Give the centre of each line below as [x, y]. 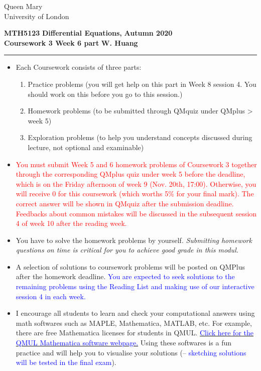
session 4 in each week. [51, 296]
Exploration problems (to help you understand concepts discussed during [140, 137]
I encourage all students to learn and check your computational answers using [135, 313]
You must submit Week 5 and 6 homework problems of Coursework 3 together [136, 164]
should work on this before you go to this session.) [105, 94]
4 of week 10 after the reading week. [71, 223]
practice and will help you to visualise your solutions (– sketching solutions [131, 352]
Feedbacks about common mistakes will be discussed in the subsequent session [136, 213]
